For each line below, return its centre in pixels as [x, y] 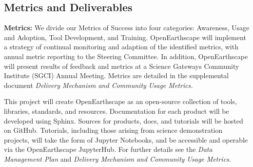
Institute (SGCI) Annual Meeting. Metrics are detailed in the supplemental [117, 75]
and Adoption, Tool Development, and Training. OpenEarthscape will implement [125, 37]
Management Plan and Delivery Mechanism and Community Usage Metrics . [117, 158]
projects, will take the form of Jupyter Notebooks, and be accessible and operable [126, 139]
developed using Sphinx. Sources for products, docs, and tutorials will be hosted [124, 120]
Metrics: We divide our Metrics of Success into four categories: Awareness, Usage [127, 28]
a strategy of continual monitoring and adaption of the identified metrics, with [121, 47]
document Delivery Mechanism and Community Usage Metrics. [98, 85]
